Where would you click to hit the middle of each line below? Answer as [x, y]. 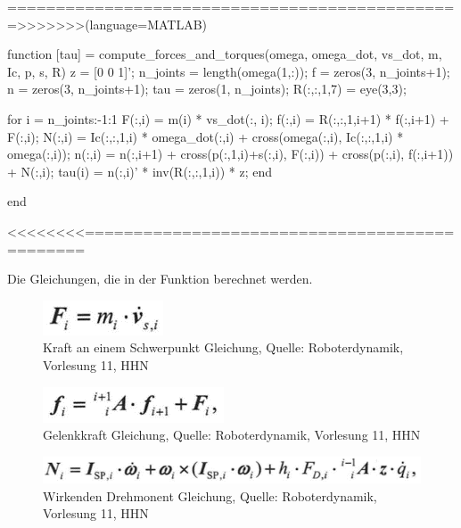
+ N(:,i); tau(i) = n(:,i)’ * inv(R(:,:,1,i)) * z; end [140, 171]
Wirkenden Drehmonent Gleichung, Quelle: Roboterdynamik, [210, 495]
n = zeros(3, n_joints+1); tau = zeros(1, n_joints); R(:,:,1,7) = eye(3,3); [207, 89]
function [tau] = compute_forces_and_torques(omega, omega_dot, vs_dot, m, [225, 54]
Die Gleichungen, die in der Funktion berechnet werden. [160, 279]
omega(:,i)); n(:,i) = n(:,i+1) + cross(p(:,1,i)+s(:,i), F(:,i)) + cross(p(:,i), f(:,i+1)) [230, 154]
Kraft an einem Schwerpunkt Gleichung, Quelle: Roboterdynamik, [223, 347]
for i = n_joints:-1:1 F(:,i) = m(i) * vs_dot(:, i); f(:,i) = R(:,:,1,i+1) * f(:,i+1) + [228, 118]
